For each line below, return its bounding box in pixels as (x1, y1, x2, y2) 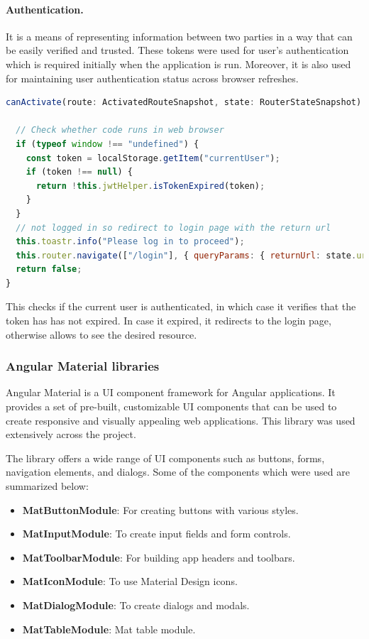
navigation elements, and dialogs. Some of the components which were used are (6, 464, 350, 479)
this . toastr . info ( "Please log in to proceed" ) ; (16, 236, 245, 247)
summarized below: (6, 479, 89, 493)
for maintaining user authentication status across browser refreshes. (6, 70, 299, 85)
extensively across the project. (6, 427, 136, 442)
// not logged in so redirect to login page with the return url (16, 222, 331, 233)
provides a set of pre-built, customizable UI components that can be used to (6, 399, 337, 414)
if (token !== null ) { (26, 167, 133, 177)
